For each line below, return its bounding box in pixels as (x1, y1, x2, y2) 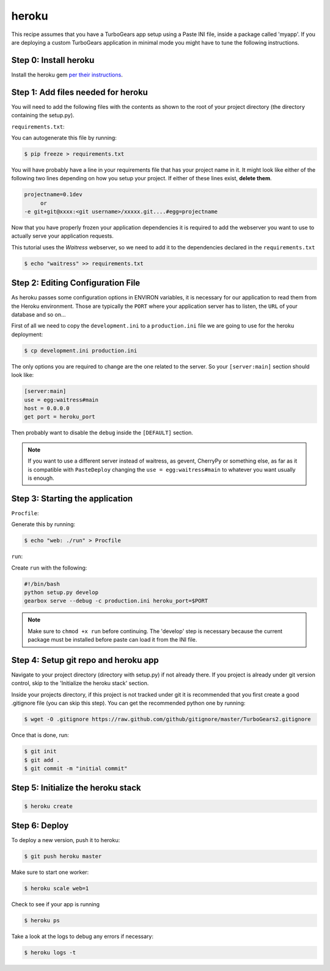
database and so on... (11, 311, 67, 318)
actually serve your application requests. (11, 232, 114, 240)
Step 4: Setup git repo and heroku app (11, 654, 159, 665)
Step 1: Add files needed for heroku (11, 87, 148, 97)
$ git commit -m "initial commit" (24, 764, 128, 772)
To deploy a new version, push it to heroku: (11, 837, 120, 844)
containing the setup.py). (11, 112, 75, 119)
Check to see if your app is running (11, 900, 100, 907)
